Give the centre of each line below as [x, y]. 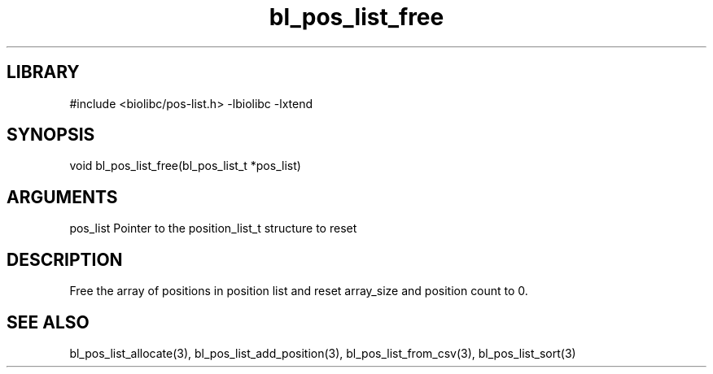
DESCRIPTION [65, 259]
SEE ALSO [48, 322]
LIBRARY [43, 72]
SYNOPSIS [51, 135]
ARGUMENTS [62, 197]
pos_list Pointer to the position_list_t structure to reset [213, 228]
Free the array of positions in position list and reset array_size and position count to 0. [299, 291]
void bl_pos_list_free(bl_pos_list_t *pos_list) [185, 166]
